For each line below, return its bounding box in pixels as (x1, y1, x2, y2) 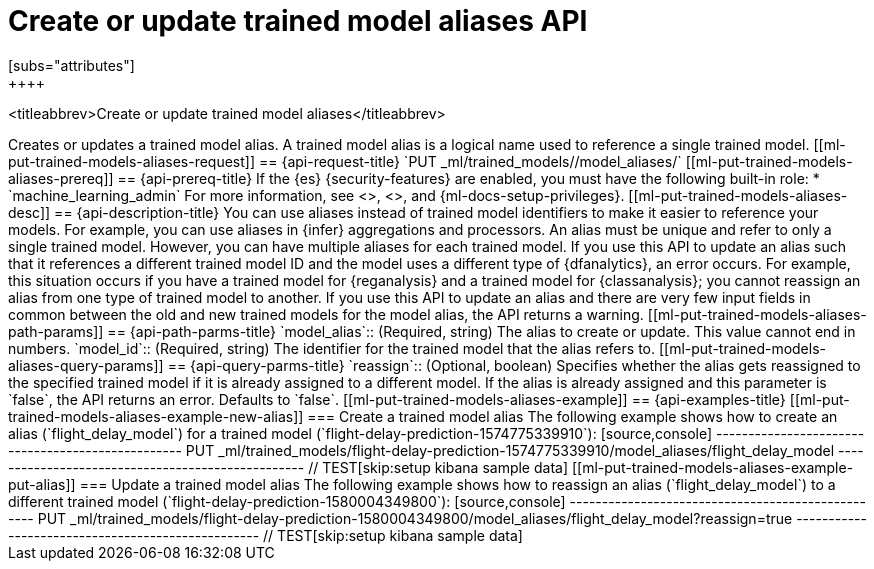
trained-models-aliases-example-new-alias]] (8, 407, 304, 425)
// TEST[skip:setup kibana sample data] (308, 458, 569, 476)
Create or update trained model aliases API (8, 4, 588, 38)
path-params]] (8, 322, 104, 340)
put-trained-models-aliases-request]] (8, 152, 256, 170)
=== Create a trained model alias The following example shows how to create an (307, 407, 838, 425)
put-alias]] (8, 475, 76, 493)
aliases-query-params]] (8, 356, 164, 374)
